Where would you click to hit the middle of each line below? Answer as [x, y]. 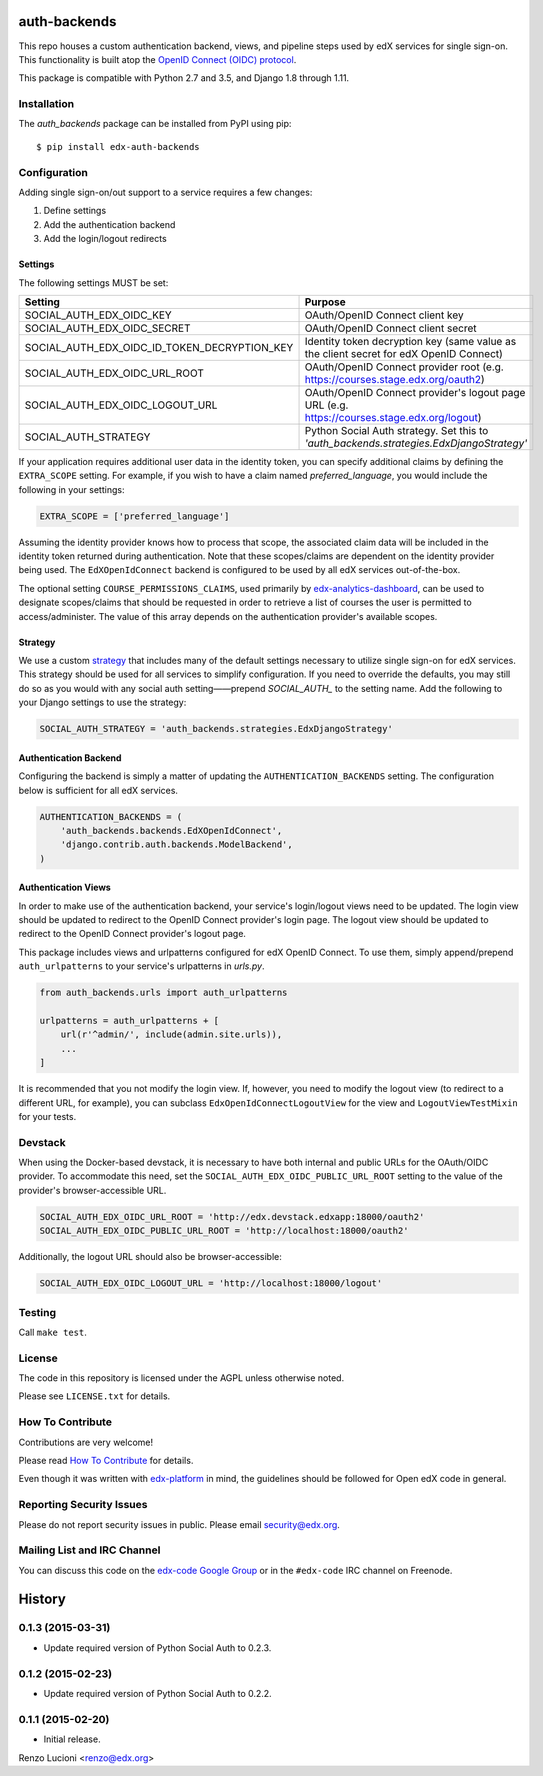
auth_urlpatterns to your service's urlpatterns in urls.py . [141, 966]
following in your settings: [71, 489]
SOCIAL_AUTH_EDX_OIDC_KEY [98, 315]
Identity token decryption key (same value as [410, 341]
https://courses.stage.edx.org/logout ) [393, 417]
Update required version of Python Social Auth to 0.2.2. [157, 1693]
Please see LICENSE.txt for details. [94, 1396]
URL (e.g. [326, 405]
